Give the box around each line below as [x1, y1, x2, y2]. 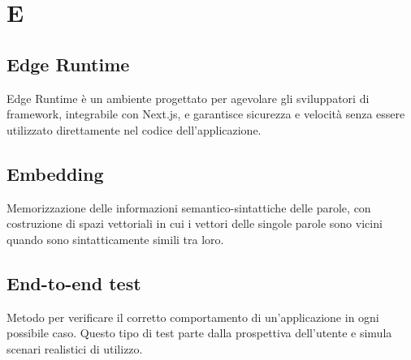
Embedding [6, 161, 104, 186]
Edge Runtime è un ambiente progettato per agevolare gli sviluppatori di [6, 89, 370, 106]
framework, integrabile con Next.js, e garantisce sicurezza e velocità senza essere [6, 105, 405, 122]
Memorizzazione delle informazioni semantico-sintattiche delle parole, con [6, 199, 371, 216]
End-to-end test [6, 270, 141, 295]
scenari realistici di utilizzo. [6, 340, 143, 357]
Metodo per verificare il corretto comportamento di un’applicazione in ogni [6, 308, 379, 325]
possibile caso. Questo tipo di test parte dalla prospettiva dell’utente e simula [6, 324, 392, 341]
